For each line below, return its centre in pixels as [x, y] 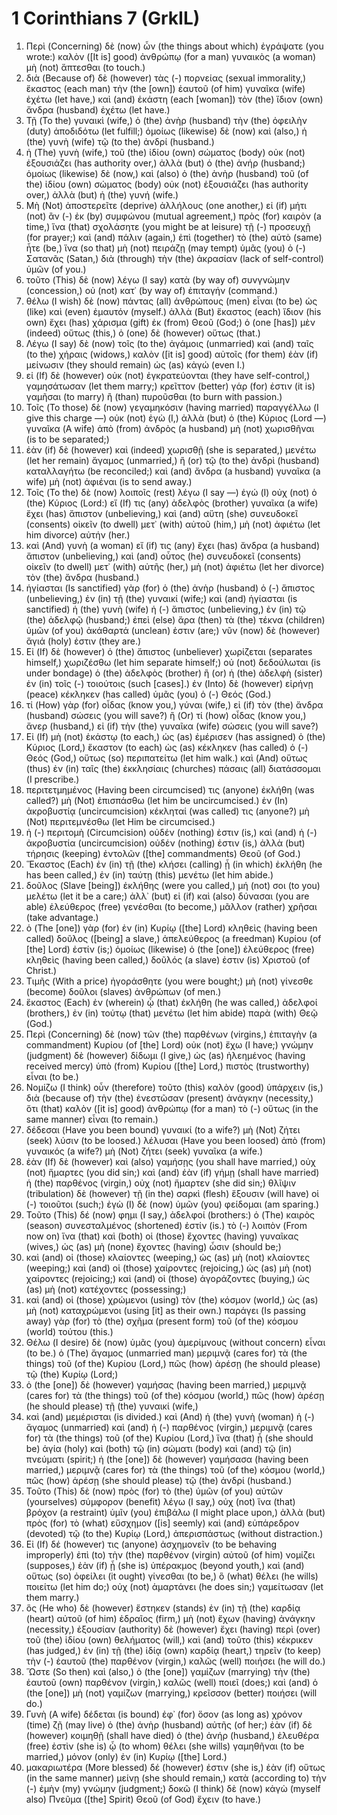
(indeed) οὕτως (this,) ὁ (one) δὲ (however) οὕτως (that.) [143, 333]
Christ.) [41, 970]
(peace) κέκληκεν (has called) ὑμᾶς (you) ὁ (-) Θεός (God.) [148, 694]
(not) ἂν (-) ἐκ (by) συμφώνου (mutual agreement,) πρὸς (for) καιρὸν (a [173, 216]
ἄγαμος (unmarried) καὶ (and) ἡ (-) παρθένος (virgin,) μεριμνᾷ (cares [169, 1427]
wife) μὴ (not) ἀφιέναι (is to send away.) [109, 481]
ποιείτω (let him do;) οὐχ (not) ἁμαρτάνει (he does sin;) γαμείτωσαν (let [174, 1586]
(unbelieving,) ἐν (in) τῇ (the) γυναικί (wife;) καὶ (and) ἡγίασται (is [161, 598]
